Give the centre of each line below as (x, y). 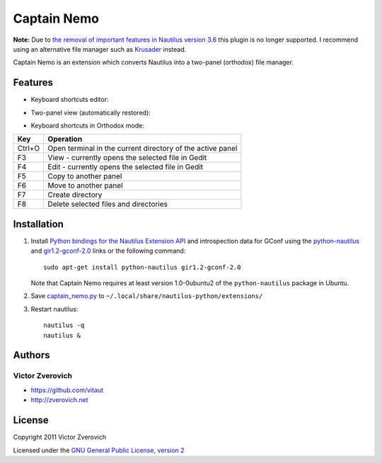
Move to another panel (85, 185)
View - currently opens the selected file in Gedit (127, 158)
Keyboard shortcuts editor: (70, 100)
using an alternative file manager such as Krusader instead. (100, 49)
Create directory (75, 195)
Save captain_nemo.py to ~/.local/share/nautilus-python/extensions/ (147, 296)
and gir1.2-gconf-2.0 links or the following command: (108, 251)
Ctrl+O (29, 149)
